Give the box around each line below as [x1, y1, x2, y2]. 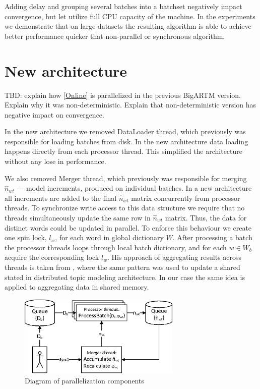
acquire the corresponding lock [5, 252, 99, 262]
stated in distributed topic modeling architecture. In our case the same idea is [5, 271, 245, 282]
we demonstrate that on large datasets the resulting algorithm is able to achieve [5, 21, 251, 31]
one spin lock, [5, 232, 47, 243]
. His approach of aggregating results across [107, 252, 242, 262]
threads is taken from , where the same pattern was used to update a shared [5, 262, 240, 272]
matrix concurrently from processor [131, 192, 240, 203]
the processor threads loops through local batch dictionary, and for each [5, 242, 227, 252]
